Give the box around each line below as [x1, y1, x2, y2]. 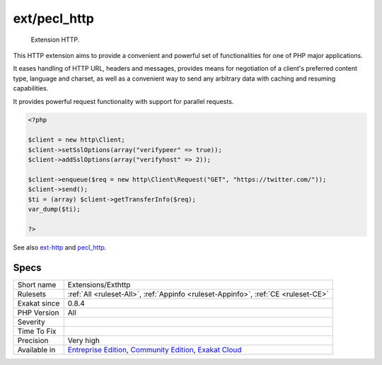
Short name [17, 279, 57, 289]
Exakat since [17, 298, 60, 308]
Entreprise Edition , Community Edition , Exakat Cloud [67, 344, 242, 354]
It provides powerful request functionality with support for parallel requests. [13, 97, 234, 105]
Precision [17, 335, 49, 345]
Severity [17, 317, 45, 327]
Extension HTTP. [30, 35, 80, 44]
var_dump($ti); [28, 205, 81, 213]
